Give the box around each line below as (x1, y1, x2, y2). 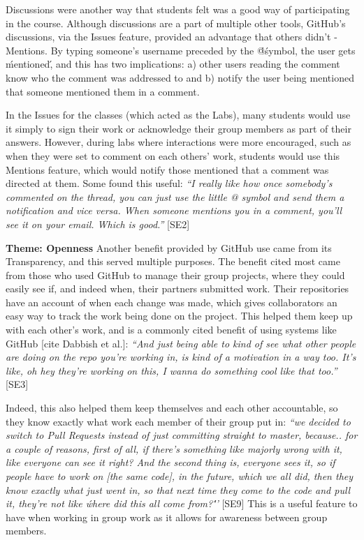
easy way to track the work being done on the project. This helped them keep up (6, 308, 353, 323)
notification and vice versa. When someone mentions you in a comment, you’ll (6, 203, 342, 218)
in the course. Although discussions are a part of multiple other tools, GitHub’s (6, 15, 346, 30)
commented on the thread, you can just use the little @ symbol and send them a (6, 189, 344, 204)
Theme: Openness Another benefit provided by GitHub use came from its (6, 240, 332, 255)
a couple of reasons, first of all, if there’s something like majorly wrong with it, (6, 441, 342, 456)
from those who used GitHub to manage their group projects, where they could (6, 267, 345, 282)
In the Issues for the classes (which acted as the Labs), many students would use (6, 107, 351, 122)
